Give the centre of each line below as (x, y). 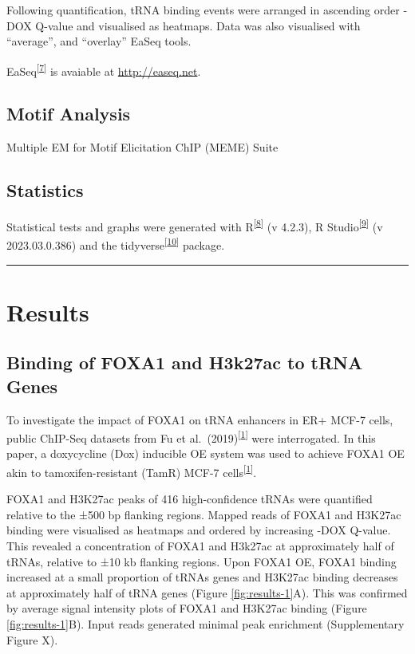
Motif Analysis (69, 114)
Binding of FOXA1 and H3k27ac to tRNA (185, 362)
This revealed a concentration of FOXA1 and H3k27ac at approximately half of (200, 545)
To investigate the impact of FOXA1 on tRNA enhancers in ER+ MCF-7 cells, (200, 419)
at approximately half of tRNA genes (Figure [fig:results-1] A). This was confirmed (207, 592)
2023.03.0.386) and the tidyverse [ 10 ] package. (116, 244)
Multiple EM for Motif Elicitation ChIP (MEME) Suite (142, 147)
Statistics (45, 190)
